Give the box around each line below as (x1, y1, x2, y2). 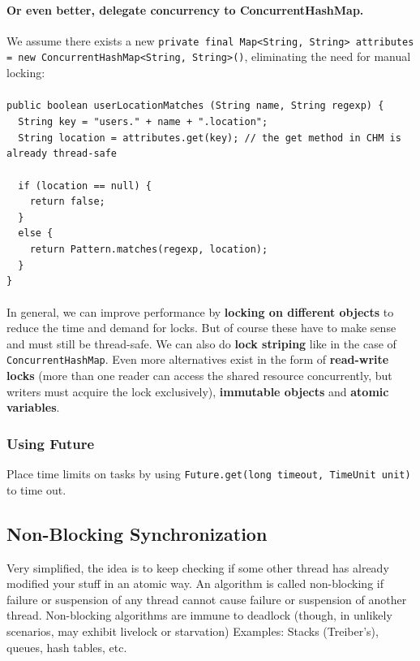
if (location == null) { (18, 179, 152, 192)
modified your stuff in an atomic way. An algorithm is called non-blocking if (6, 575, 384, 592)
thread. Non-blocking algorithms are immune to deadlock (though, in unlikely (6, 607, 392, 624)
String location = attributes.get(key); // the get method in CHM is (18, 132, 401, 144)
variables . (6, 399, 60, 416)
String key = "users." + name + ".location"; (18, 115, 268, 127)
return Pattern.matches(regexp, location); (29, 244, 268, 256)
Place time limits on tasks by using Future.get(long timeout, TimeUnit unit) (6, 465, 411, 482)
